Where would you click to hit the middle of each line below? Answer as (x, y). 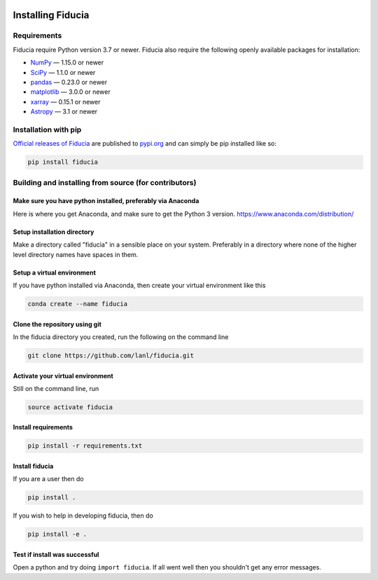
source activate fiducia (70, 407)
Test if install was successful (56, 554)
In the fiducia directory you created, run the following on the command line (121, 337)
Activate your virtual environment (63, 375)
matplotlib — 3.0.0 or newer (71, 92)
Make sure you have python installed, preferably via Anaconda (106, 201)
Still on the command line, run (56, 388)
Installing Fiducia (51, 15)
